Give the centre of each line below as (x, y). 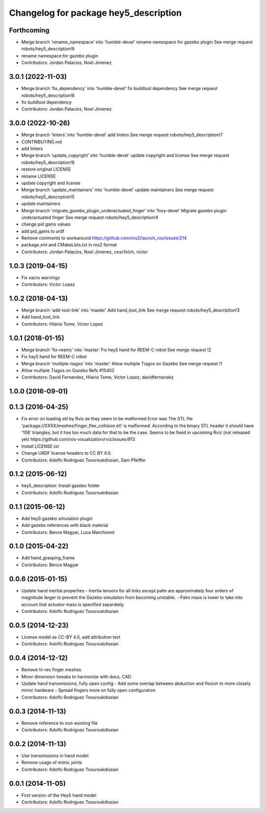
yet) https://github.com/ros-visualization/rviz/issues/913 (78, 439)
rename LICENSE (39, 176)
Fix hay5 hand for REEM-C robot (54, 357)
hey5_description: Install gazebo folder (61, 486)
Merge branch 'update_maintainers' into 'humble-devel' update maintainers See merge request (118, 190)
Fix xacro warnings (40, 277)
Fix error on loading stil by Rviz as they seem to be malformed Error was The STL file (107, 419)
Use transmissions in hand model (55, 755)
